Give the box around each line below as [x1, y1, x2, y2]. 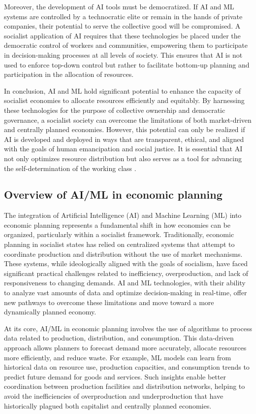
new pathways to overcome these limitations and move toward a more [4, 297, 214, 307]
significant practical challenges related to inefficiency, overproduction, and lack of [4, 268, 249, 278]
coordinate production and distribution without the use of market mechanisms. [4, 248, 243, 259]
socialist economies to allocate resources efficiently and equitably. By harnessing [4, 95, 245, 105]
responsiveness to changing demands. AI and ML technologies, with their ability [4, 277, 246, 288]
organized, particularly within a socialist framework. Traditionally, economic [4, 229, 234, 240]
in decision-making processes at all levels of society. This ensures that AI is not [4, 49, 243, 60]
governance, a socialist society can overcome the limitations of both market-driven [4, 114, 252, 125]
